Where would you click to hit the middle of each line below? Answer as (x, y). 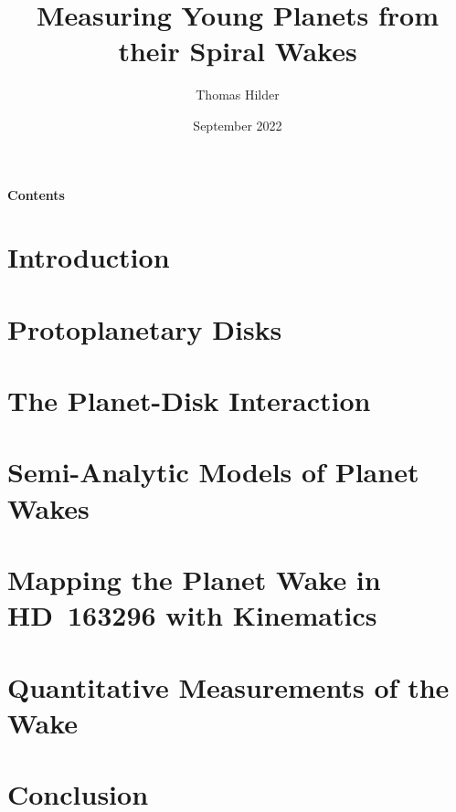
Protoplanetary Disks (145, 328)
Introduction (89, 257)
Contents (36, 194)
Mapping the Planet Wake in (194, 579)
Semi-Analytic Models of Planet (213, 472)
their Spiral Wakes (238, 51)
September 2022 (238, 125)
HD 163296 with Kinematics (192, 615)
